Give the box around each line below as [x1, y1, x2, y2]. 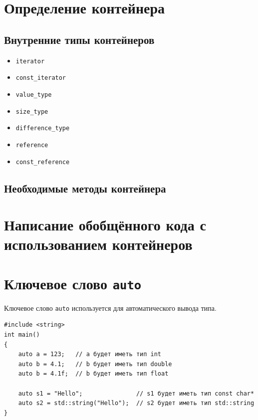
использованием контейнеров [4, 234, 193, 254]
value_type [15, 91, 52, 98]
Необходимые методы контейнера [4, 180, 166, 196]
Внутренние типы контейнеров [4, 31, 155, 47]
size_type [15, 108, 48, 115]
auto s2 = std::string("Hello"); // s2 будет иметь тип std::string [18, 400, 255, 407]
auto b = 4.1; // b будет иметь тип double [18, 360, 172, 368]
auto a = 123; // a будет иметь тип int [18, 351, 161, 358]
